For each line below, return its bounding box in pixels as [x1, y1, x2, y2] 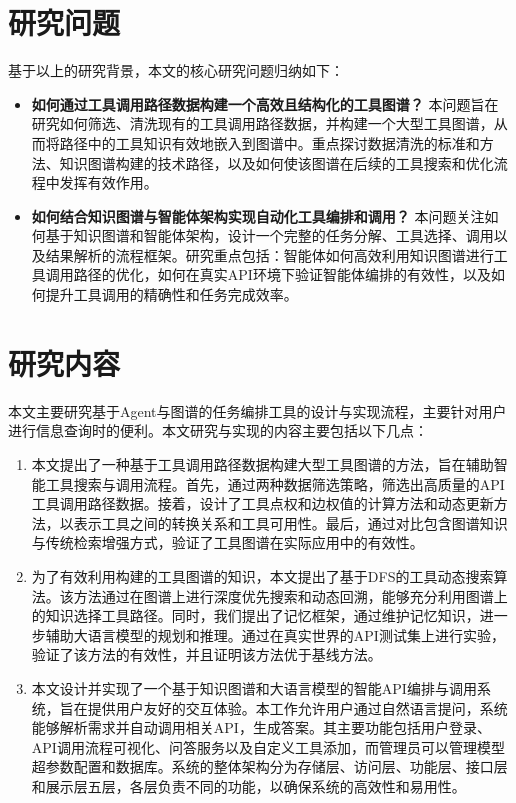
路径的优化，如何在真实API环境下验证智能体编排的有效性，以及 [73, 264, 491, 285]
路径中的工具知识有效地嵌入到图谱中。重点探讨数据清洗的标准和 [59, 132, 480, 153]
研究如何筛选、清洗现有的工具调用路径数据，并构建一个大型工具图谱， [31, 113, 494, 134]
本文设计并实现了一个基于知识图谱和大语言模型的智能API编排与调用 [31, 677, 477, 698]
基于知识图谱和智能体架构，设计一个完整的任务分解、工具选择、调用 [45, 225, 494, 246]
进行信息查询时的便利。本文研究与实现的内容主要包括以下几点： [8, 420, 428, 441]
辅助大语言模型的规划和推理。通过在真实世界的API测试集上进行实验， [45, 624, 505, 645]
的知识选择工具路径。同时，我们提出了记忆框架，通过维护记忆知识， [31, 605, 480, 626]
